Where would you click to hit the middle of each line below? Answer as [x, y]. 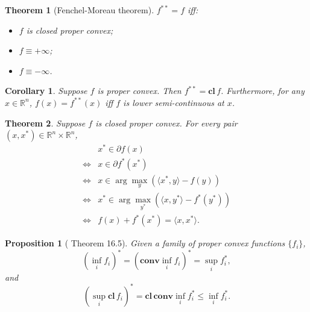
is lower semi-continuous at [174, 102]
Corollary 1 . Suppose [46, 91]
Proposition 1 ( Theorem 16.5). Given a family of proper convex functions [145, 243]
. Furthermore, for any [263, 91]
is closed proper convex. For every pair [166, 123]
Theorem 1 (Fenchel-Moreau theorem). [80, 10]
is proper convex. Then [139, 91]
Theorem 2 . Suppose [45, 123]
